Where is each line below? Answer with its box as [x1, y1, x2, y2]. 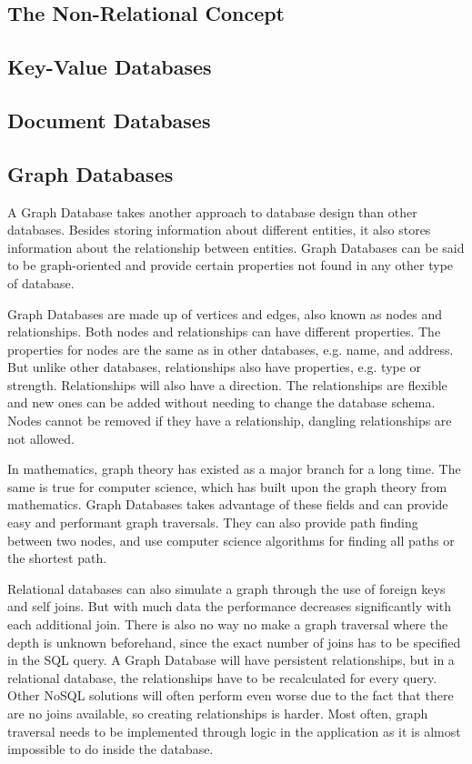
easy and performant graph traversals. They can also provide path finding [7, 513, 418, 532]
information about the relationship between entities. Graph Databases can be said [7, 237, 465, 256]
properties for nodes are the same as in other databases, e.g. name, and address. [7, 339, 454, 358]
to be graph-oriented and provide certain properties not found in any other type [7, 256, 454, 275]
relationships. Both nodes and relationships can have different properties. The [7, 322, 441, 341]
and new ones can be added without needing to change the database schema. [7, 393, 436, 412]
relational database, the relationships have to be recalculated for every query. [7, 668, 437, 687]
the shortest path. [7, 548, 107, 568]
